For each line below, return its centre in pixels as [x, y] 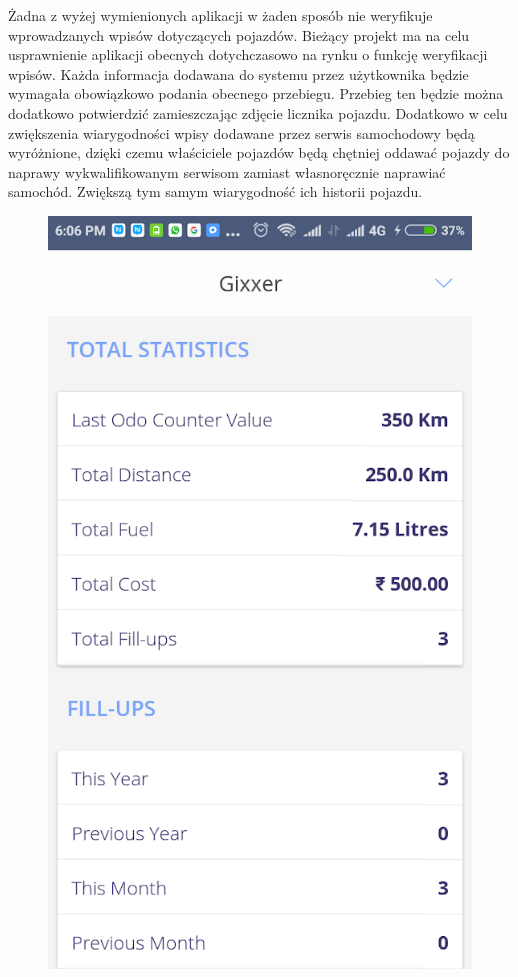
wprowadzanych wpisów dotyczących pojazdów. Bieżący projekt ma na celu [239, 34]
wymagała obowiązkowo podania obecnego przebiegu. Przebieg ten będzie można [256, 93]
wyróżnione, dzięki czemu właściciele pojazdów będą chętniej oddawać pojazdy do [259, 152]
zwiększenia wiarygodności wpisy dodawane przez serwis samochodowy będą [241, 132]
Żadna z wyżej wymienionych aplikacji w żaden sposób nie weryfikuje [220, 15]
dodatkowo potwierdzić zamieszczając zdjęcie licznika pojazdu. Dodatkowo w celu [258, 112]
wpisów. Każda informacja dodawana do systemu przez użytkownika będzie [238, 73]
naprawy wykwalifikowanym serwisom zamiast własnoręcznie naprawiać [227, 171]
